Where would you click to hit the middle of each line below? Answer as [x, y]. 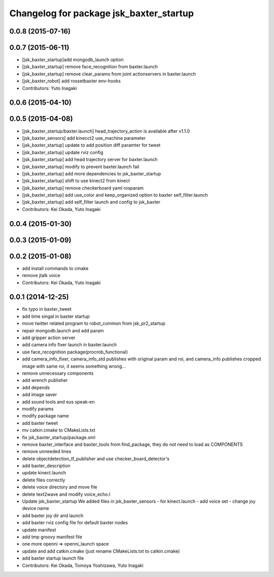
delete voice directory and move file [60, 487]
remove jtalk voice [41, 276]
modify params [38, 409]
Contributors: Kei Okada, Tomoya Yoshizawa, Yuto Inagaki [83, 565]
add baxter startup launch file [53, 558]
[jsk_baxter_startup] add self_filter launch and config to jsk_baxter [91, 202]
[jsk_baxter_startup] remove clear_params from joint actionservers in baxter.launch [109, 74]
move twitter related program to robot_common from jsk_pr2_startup [94, 323]
